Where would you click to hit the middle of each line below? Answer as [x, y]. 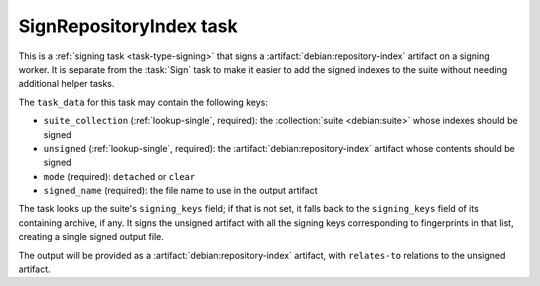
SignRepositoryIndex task [128, 26]
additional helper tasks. [66, 84]
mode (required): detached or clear [119, 176]
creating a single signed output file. [91, 237]
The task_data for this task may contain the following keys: [143, 102]
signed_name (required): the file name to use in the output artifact [181, 191]
